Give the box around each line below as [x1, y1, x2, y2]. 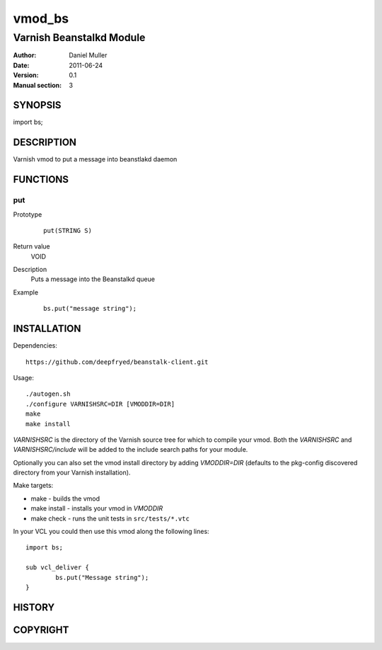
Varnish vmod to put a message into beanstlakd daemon [13, 155, 178, 164]
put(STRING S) [43, 227, 92, 234]
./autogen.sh [25, 390, 71, 398]
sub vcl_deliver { [25, 564, 90, 571]
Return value [13, 242, 51, 251]
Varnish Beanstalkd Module [13, 31, 146, 44]
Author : [13, 51, 37, 59]
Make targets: [13, 481, 54, 490]
